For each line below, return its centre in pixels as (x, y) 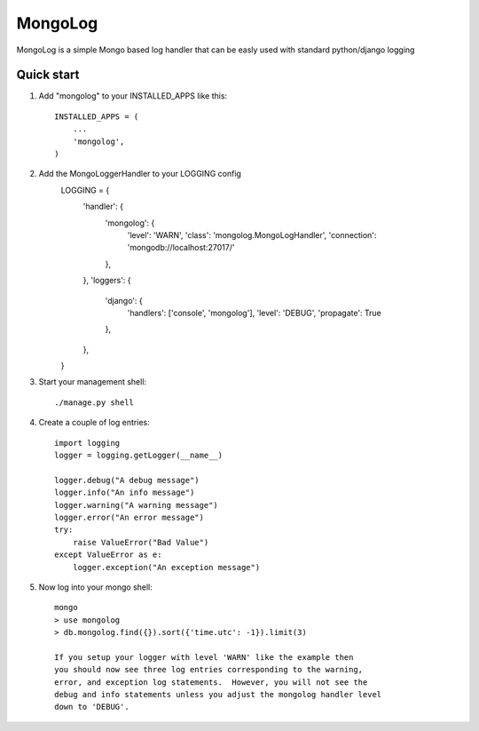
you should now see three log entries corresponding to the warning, (209, 670)
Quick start (48, 75)
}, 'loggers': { (107, 281)
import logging (87, 443)
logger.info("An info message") (125, 493)
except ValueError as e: (108, 555)
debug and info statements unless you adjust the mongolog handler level (218, 695)
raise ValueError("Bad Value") (141, 542)
